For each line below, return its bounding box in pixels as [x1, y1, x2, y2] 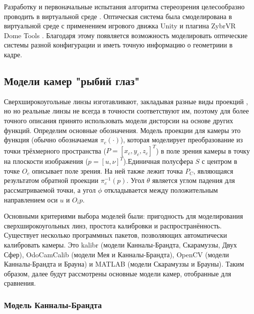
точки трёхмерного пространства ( [4, 145, 106, 156]
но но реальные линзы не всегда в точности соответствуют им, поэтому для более [4, 106, 249, 116]
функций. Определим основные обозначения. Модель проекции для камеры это [4, 125, 241, 135]
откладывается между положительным [104, 185, 218, 195]
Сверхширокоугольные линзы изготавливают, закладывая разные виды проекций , [4, 96, 248, 106]
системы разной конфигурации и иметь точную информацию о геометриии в [4, 40, 233, 50]
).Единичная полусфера [123, 156, 193, 166]
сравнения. [4, 278, 36, 288]
